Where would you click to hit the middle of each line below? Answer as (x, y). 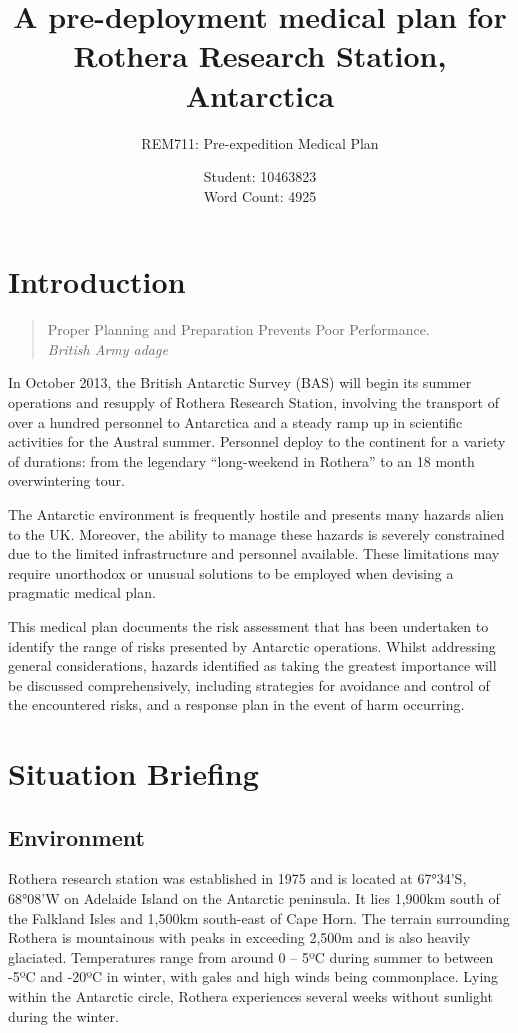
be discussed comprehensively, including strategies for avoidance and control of (249, 684)
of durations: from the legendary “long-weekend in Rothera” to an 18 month (241, 460)
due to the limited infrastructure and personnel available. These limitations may (254, 553)
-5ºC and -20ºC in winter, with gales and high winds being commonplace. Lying (253, 976)
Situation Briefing (133, 773)
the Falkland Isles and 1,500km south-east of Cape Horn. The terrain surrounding (259, 917)
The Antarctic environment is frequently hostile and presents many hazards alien (256, 513)
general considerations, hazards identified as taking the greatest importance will (252, 665)
